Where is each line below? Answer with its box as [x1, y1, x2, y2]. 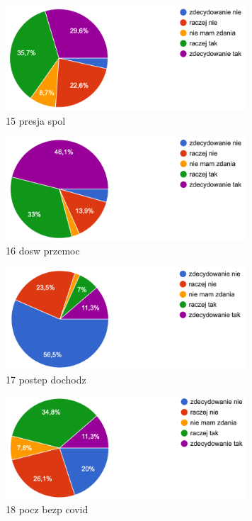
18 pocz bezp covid [6, 502, 88, 517]
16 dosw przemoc [6, 243, 80, 258]
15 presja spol [6, 113, 66, 128]
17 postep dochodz [6, 371, 86, 386]
